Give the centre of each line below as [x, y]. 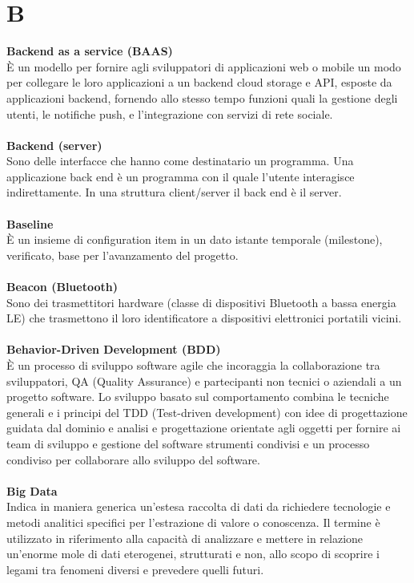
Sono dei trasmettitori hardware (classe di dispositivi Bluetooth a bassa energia [201, 302]
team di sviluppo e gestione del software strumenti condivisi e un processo [188, 443]
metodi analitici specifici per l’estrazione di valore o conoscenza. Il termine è [193, 522]
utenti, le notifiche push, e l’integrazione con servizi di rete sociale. [170, 113]
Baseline [30, 223]
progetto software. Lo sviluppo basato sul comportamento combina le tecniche [198, 397]
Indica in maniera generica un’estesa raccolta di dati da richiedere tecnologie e [199, 506]
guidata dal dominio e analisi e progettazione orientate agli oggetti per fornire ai [204, 428]
